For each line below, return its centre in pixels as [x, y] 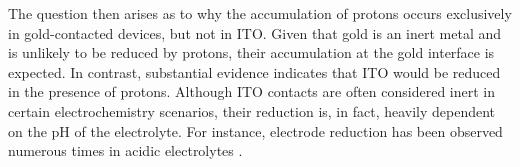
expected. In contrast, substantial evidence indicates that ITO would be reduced [254, 71]
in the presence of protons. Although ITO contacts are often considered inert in [252, 91]
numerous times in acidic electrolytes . [125, 150]
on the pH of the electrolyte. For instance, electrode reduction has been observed [255, 130]
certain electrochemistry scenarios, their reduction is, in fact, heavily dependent [252, 110]
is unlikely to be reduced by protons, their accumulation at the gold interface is [251, 52]
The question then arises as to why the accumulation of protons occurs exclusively [260, 13]
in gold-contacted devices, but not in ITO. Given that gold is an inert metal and [255, 32]
